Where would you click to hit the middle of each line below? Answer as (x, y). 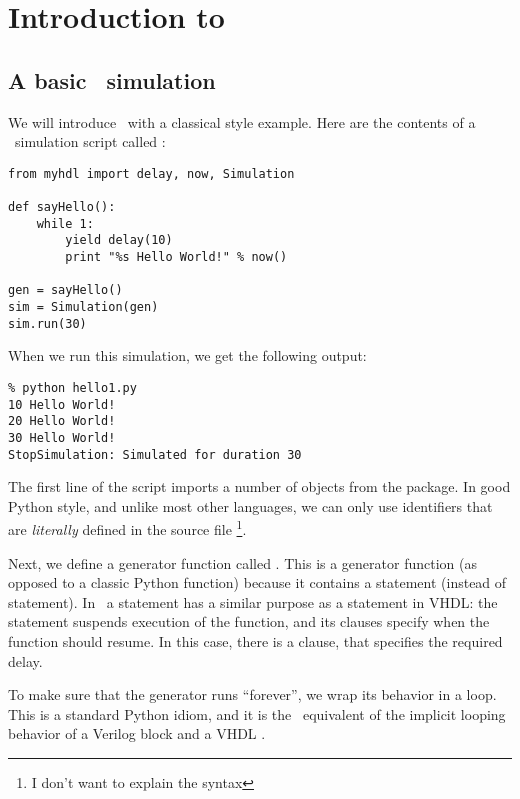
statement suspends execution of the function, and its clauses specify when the (249, 621)
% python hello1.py (72, 387)
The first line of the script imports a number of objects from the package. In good (259, 486)
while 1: (65, 223)
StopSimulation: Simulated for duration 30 (155, 454)
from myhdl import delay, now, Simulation (151, 173)
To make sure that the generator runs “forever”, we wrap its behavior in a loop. (252, 694)
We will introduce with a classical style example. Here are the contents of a (242, 121)
